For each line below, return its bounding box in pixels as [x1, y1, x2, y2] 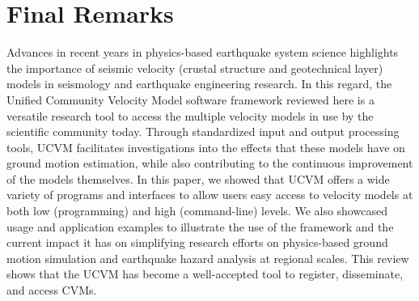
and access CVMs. [6, 282, 97, 299]
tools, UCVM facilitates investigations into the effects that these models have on [6, 138, 405, 155]
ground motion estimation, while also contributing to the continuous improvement [6, 155, 413, 172]
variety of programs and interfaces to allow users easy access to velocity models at [6, 186, 413, 203]
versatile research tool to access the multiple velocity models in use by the [6, 107, 374, 124]
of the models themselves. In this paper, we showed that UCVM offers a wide [6, 170, 390, 187]
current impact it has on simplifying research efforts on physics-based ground [6, 234, 388, 251]
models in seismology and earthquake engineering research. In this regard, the [6, 75, 392, 92]
